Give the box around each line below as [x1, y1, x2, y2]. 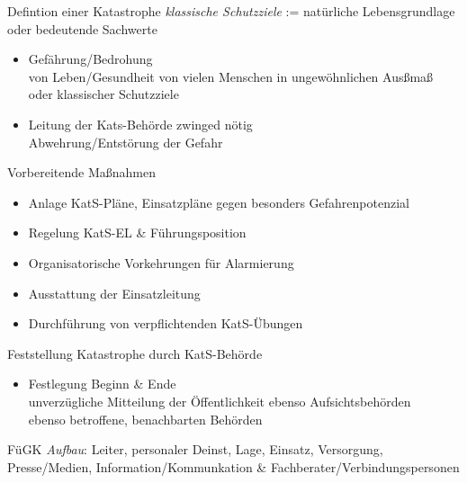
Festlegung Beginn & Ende [28, 374, 176, 393]
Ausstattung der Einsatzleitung [28, 283, 201, 302]
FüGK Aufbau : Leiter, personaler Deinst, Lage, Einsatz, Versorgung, [7, 440, 383, 459]
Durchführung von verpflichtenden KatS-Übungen [28, 314, 303, 333]
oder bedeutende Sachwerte [7, 19, 157, 38]
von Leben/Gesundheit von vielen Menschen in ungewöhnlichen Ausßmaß [28, 67, 434, 85]
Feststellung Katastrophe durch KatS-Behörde [7, 344, 263, 362]
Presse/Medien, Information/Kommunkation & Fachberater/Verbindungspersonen [7, 457, 460, 476]
